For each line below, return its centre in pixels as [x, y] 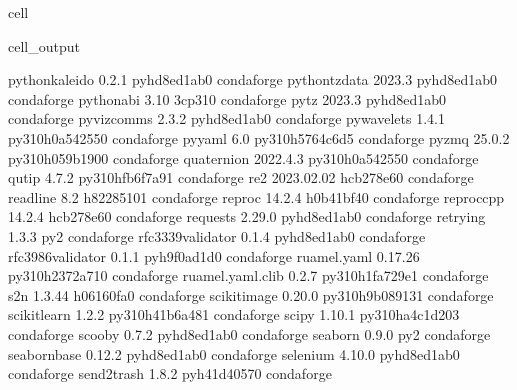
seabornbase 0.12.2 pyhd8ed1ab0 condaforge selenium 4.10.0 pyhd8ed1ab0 [234, 353]
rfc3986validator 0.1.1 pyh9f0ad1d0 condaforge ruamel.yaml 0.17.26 [214, 255]
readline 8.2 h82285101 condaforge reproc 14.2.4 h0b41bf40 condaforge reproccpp [256, 196]
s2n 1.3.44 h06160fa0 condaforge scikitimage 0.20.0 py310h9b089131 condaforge [251, 294]
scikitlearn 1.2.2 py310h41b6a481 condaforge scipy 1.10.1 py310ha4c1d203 [234, 314]
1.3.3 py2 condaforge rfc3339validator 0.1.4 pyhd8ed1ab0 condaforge [217, 235]
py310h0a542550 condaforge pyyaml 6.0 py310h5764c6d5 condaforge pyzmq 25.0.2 [259, 137]
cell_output [44, 45]
